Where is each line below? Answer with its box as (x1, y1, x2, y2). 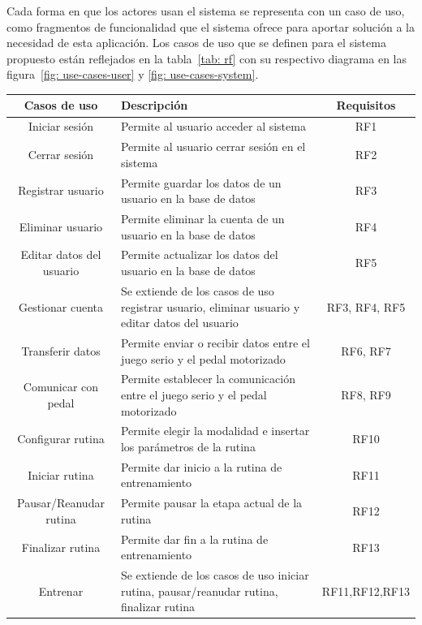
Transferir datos (21, 342, 101, 359)
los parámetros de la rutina (120, 438, 256, 455)
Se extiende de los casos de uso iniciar (120, 567, 309, 584)
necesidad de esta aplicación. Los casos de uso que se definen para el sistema (6, 34, 386, 51)
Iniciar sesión (28, 118, 93, 135)
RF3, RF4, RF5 (326, 298, 406, 315)
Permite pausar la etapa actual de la (120, 494, 303, 511)
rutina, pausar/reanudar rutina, (120, 582, 278, 599)
